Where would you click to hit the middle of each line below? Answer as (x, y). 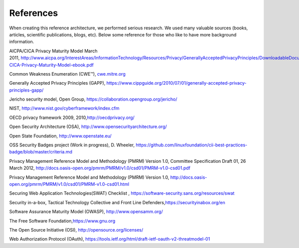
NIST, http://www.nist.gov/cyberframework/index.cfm (64, 108)
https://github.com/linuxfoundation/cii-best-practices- (191, 145)
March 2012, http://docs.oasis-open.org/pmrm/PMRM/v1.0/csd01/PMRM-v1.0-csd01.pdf (100, 168)
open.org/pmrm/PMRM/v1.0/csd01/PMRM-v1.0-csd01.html (69, 184)
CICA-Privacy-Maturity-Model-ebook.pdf (52, 65)
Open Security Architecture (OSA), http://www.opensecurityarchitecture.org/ (88, 126)
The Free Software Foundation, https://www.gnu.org (62, 221)
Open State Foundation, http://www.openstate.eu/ (60, 136)
